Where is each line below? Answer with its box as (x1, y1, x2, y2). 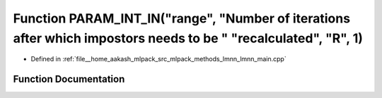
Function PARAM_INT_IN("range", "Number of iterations (13, 11, 350, 26)
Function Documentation (13, 73, 125, 85)
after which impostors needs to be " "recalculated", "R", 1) (13, 30, 364, 46)
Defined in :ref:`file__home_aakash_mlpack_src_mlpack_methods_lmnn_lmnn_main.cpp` (30, 55, 286, 63)
